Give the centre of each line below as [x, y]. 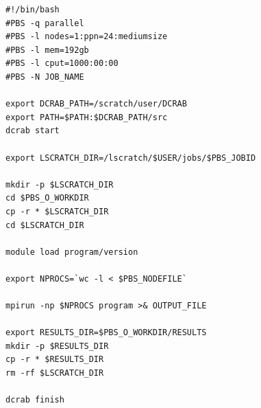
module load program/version [72, 252]
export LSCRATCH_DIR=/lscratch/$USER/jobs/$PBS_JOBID [131, 158]
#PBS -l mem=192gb [47, 50]
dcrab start [33, 131]
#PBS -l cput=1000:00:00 [62, 64]
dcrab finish [35, 400]
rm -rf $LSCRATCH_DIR [55, 373]
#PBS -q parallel [45, 23]
